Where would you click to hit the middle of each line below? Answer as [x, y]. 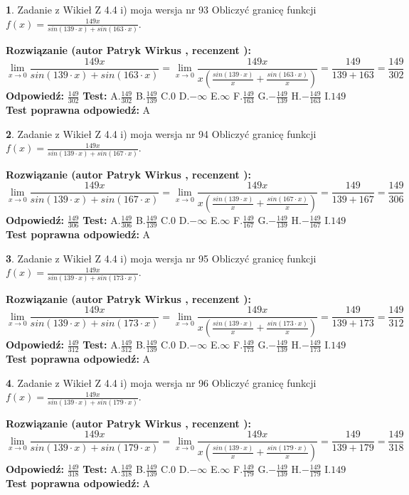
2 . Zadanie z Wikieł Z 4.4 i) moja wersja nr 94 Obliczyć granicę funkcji [161, 133]
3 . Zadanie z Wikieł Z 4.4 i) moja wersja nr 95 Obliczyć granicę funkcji [161, 258]
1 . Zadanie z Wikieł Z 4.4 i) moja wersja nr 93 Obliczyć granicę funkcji [161, 9]
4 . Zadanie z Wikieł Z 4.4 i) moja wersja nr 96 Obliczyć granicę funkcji [161, 382]
